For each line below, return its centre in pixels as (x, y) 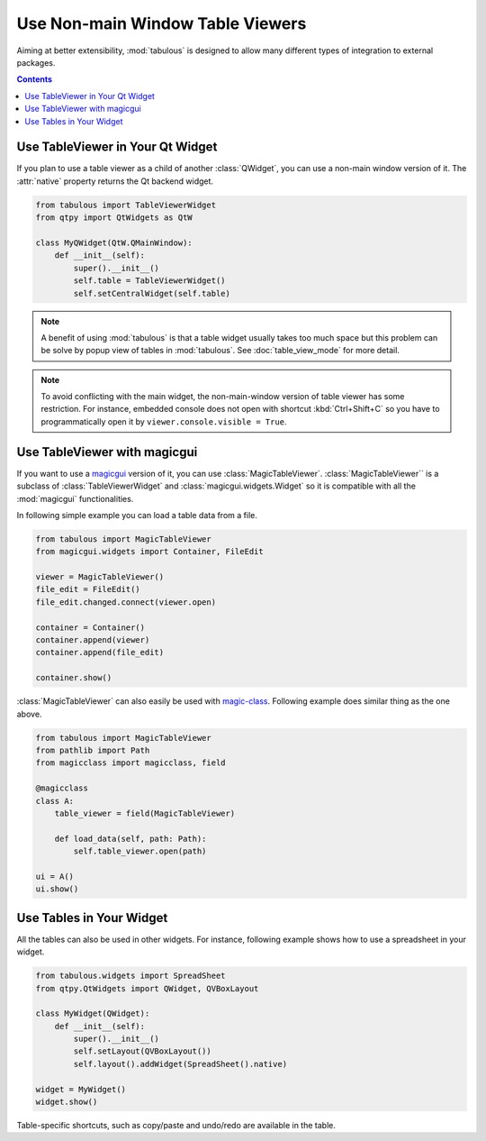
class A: (55, 801)
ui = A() (55, 876)
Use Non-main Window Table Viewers (162, 23)
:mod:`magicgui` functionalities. (75, 498)
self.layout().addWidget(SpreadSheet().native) (180, 1064)
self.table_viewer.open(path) (140, 851)
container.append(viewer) (93, 640)
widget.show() (67, 1102)
